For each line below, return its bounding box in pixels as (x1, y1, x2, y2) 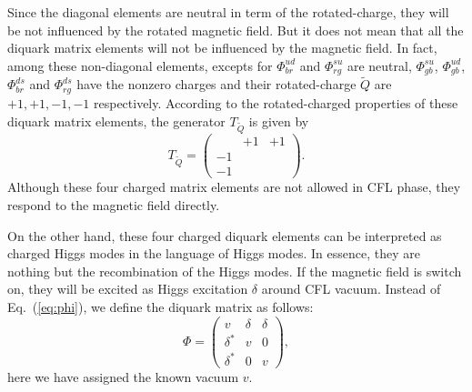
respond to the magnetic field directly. (7, 196, 220, 214)
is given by (248, 111, 309, 130)
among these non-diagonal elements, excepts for (7, 55, 273, 75)
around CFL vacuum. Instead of (261, 279, 441, 298)
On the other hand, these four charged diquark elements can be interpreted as (7, 226, 442, 245)
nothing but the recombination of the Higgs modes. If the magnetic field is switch (7, 261, 462, 280)
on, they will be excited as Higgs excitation (7, 279, 248, 298)
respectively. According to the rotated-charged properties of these (93, 93, 458, 112)
